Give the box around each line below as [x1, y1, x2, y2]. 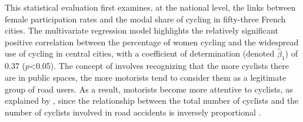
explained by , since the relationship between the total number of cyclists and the [5, 94, 299, 107]
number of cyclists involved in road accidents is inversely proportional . [5, 105, 261, 118]
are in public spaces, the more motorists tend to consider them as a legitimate [5, 71, 287, 83]
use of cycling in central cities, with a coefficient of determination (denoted [5, 47, 275, 60]
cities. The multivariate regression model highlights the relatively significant [5, 24, 278, 37]
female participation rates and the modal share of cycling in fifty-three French [5, 12, 286, 25]
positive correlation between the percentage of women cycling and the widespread [5, 35, 299, 48]
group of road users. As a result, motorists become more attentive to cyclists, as [5, 83, 293, 95]
